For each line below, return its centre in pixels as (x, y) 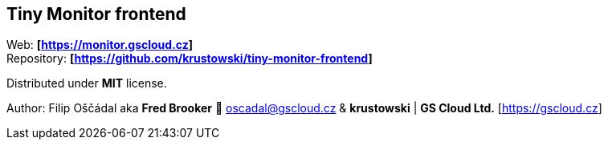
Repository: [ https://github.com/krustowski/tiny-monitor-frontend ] (190, 59)
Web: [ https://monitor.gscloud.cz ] (100, 45)
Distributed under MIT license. (87, 83)
